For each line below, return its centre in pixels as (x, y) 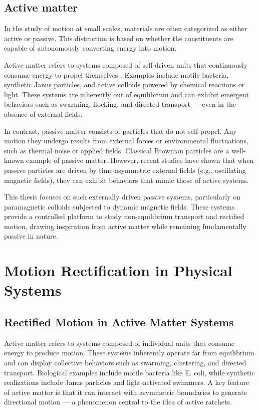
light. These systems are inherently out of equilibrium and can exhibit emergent (126, 94)
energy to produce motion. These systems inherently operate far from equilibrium (129, 353)
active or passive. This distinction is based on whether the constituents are (119, 38)
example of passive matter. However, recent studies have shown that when (140, 160)
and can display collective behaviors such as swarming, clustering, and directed (125, 363)
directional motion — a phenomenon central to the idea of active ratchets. (118, 402)
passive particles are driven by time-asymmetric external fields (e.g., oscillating (125, 170)
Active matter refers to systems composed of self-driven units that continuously (126, 64)
